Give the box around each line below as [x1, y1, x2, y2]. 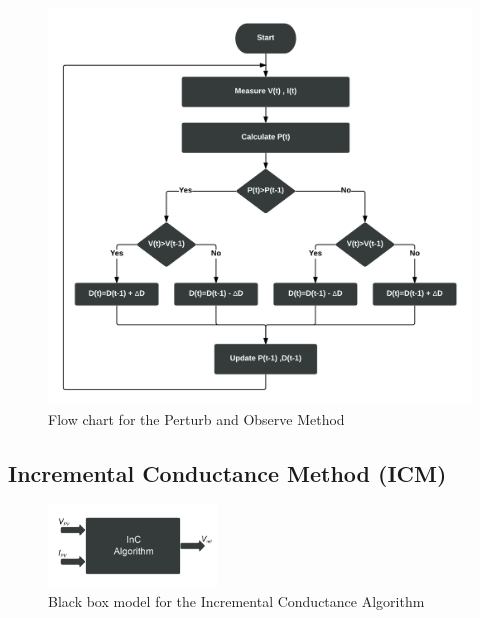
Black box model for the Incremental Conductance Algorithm [48, 590, 425, 611]
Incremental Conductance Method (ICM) [8, 457, 447, 488]
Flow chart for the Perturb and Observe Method [48, 408, 345, 429]
